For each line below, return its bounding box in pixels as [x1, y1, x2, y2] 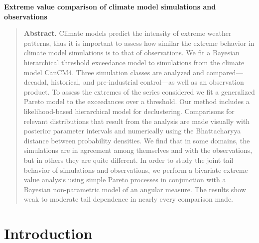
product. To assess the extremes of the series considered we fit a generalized [23, 86, 255, 97]
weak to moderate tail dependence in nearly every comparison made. [23, 194, 234, 204]
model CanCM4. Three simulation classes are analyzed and [23, 67, 204, 77]
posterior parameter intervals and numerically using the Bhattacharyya [23, 125, 241, 136]
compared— [206, 67, 243, 77]
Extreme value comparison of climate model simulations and [4, 1, 216, 11]
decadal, [23, 77, 49, 87]
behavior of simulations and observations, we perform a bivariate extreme [23, 164, 248, 175]
